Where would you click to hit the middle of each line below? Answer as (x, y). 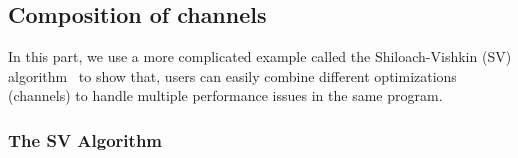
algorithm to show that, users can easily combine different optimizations (232, 75)
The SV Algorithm (85, 139)
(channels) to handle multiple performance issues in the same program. (225, 95)
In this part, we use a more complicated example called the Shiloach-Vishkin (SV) (260, 56)
